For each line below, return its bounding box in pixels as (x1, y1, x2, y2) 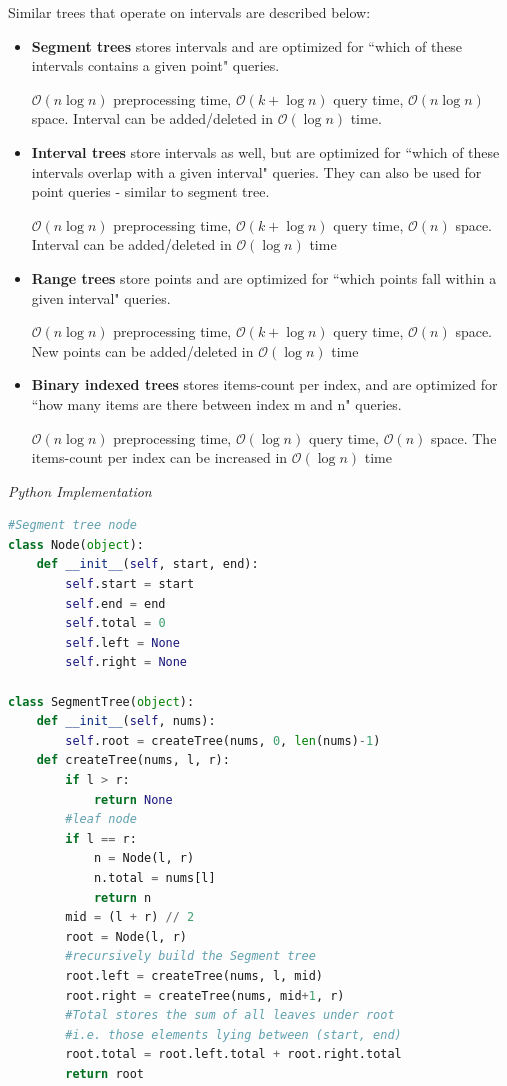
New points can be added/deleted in (31, 340, 254, 361)
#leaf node (65, 812, 137, 827)
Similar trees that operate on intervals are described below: (8, 2, 371, 22)
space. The (430, 427, 497, 448)
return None (93, 792, 173, 807)
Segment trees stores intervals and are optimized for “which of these (31, 35, 463, 56)
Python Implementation (8, 480, 152, 501)
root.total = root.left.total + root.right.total (65, 1047, 402, 1062)
